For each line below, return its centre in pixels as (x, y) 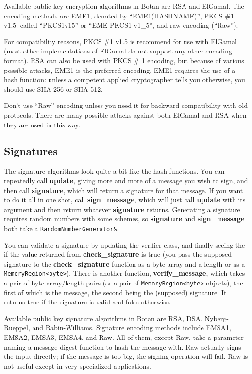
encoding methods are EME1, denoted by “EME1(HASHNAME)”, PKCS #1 (119, 15)
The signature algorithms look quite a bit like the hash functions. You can (114, 171)
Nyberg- (217, 318)
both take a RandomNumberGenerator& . (61, 228)
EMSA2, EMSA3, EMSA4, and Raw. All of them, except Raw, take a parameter (124, 337)
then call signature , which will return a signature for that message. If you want (124, 190)
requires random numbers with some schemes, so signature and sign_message (124, 219)
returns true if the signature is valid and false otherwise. (87, 302)
